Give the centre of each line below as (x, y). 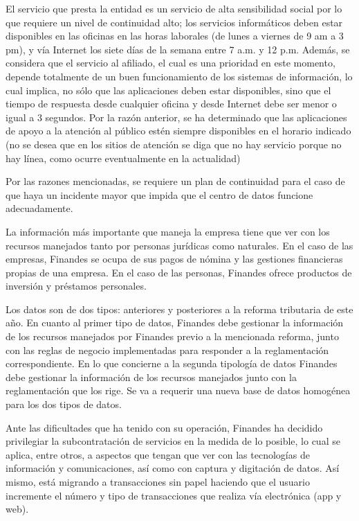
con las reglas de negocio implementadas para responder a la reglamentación (167, 350)
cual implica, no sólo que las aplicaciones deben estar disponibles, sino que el (168, 90)
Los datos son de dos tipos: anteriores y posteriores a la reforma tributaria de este (179, 309)
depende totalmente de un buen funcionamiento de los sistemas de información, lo (179, 76)
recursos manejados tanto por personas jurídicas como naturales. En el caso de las (179, 245)
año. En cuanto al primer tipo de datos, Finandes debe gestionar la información (175, 323)
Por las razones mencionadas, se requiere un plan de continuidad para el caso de (175, 181)
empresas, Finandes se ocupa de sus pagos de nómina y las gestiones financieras (174, 259)
